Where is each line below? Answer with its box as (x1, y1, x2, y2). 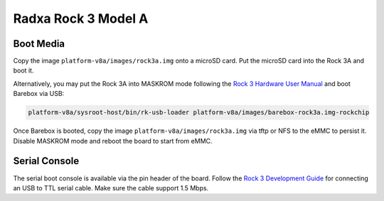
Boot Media (13, 38, 65, 50)
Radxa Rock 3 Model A (13, 11, 149, 26)
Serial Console (13, 155, 80, 167)
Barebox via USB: (13, 89, 65, 98)
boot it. (13, 66, 34, 75)
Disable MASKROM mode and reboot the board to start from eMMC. (13, 136, 213, 145)
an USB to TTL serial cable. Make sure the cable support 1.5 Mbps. (13, 183, 209, 192)
